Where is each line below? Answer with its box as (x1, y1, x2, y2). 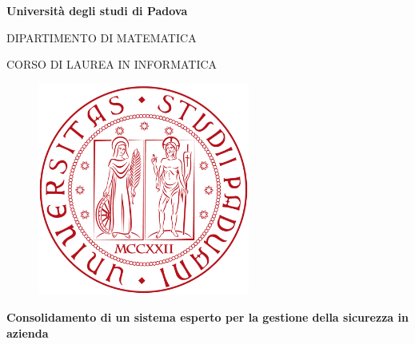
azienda (6, 324, 49, 341)
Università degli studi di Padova (6, 2, 188, 18)
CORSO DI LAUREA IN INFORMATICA (6, 56, 217, 73)
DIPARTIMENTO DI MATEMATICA (6, 29, 197, 45)
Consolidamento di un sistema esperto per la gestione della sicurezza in (6, 308, 409, 325)
